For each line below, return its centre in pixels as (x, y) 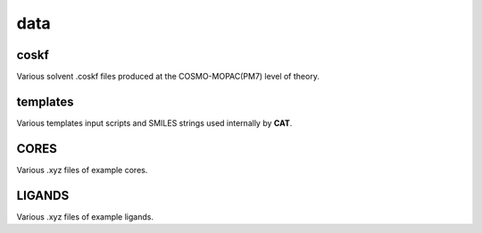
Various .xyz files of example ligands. (85, 216)
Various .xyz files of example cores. (82, 170)
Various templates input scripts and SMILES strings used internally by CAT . (154, 123)
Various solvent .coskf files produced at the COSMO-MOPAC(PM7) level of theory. (168, 77)
